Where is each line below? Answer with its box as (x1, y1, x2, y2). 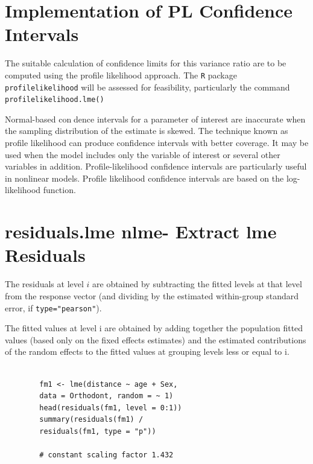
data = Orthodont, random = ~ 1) (39, 392, 174, 401)
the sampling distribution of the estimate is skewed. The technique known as (5, 124, 288, 137)
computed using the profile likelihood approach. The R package (5, 68, 237, 81)
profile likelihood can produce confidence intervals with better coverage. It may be (5, 136, 309, 149)
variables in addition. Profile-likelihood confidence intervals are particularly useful (5, 160, 307, 173)
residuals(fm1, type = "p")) (39, 427, 156, 436)
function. (43, 183, 76, 196)
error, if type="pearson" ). (5, 301, 102, 314)
